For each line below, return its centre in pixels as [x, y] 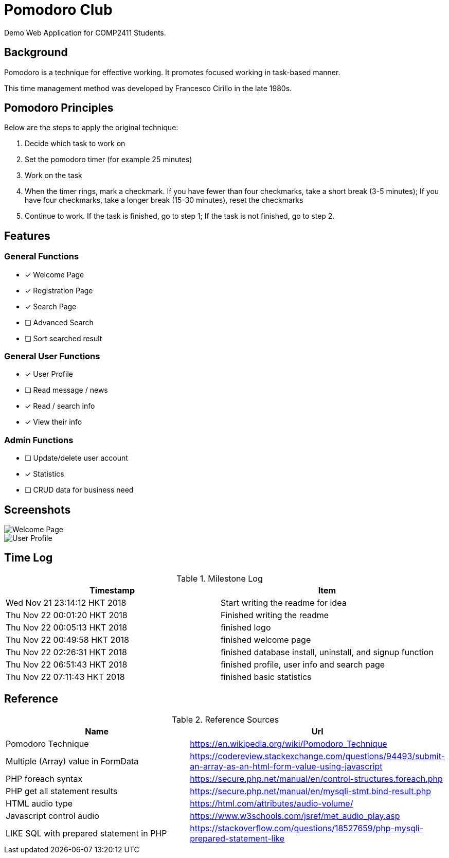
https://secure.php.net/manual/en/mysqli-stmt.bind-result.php [311, 791]
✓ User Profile [49, 374]
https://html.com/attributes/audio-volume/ [272, 803]
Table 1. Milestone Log [220, 578]
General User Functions [52, 356]
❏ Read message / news [66, 390]
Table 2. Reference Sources [225, 719]
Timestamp [112, 590]
